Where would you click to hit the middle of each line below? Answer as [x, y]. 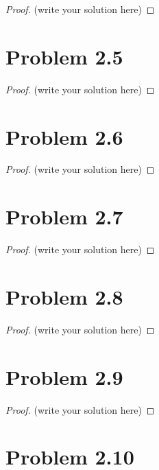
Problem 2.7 [64, 216]
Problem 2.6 [64, 136]
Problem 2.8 [64, 296]
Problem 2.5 [64, 56]
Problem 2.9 [64, 376]
